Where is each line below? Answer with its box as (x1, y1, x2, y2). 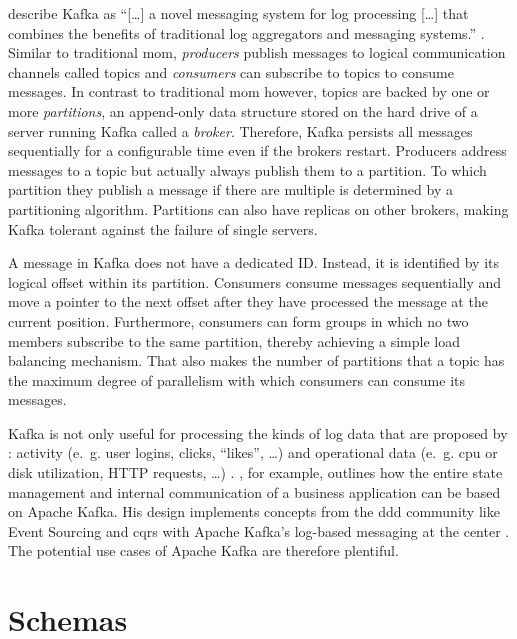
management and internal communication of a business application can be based (8, 481, 501, 502)
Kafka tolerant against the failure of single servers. (8, 218, 318, 239)
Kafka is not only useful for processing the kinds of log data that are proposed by (8, 422, 508, 443)
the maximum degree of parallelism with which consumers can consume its (8, 369, 466, 390)
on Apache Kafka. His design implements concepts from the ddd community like (8, 501, 500, 522)
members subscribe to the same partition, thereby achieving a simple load (8, 330, 461, 351)
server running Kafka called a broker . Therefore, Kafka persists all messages (8, 120, 473, 141)
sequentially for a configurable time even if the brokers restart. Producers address (8, 140, 507, 161)
